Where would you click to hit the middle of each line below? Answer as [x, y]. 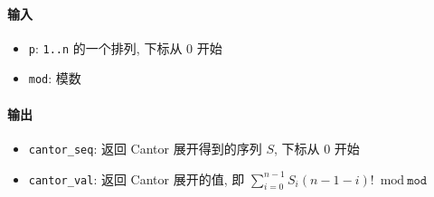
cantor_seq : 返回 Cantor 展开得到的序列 [145, 148]
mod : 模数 [55, 78]
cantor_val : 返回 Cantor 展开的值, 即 [137, 178]
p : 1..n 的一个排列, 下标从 [105, 47]
